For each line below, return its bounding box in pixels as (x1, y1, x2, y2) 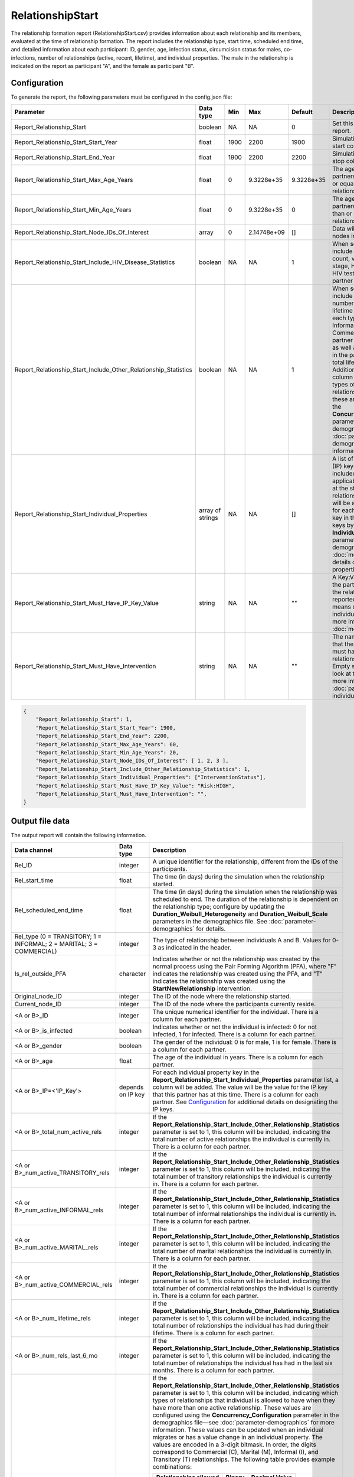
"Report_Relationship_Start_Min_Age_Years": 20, (35, 749, 179, 756)
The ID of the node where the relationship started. (152, 993, 291, 1001)
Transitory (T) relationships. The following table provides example (152, 1455, 336, 1463)
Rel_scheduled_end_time (14, 906, 83, 915)
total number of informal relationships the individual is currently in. (152, 1210, 337, 1218)
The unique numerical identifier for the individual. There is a (152, 1008, 319, 1016)
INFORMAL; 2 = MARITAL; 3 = (14, 940, 98, 948)
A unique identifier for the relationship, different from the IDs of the (152, 857, 339, 866)
